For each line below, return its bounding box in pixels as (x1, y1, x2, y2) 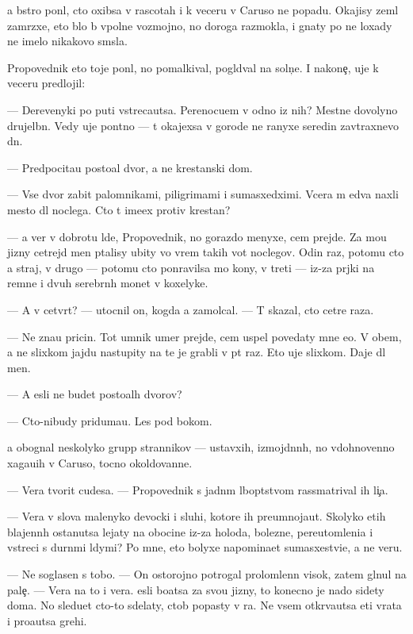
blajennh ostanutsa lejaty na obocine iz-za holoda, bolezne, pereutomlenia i (7, 523, 373, 540)
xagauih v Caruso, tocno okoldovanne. (7, 455, 193, 471)
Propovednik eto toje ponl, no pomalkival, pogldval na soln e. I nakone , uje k (7, 59, 379, 75)
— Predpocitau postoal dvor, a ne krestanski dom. (7, 159, 253, 175)
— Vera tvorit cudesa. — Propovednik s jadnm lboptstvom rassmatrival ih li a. (7, 481, 388, 498)
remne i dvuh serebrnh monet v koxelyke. (7, 275, 208, 291)
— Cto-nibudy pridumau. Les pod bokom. (7, 412, 212, 428)
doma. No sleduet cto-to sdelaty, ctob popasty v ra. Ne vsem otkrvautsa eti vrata (7, 597, 402, 613)
